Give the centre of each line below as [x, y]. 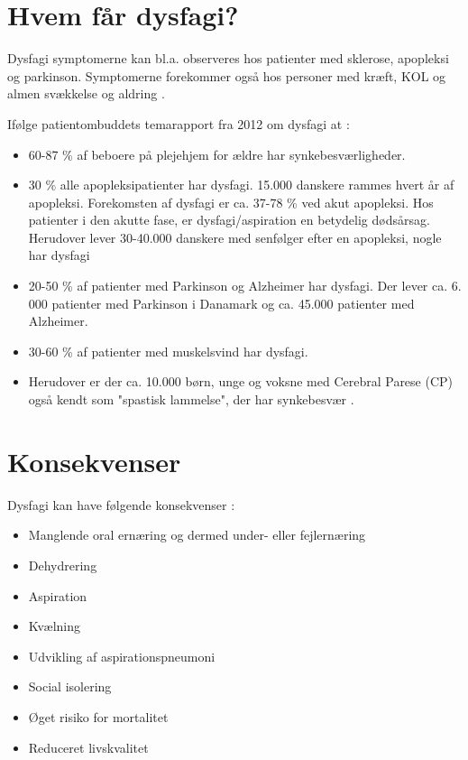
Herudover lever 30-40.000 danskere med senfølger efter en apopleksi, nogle [235, 237]
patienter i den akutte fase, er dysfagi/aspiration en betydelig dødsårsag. [229, 220]
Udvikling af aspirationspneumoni [122, 656]
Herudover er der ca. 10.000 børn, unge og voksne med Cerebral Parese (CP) [241, 381]
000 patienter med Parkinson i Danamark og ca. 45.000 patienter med [221, 303]
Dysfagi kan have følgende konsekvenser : [121, 504]
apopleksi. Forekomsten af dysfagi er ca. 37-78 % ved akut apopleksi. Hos [231, 202]
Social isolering [70, 686]
